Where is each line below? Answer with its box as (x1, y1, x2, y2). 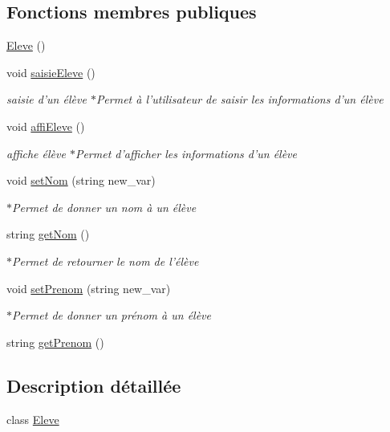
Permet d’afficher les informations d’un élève (75, 145, 297, 161)
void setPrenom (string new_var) (6, 279, 171, 296)
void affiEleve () (6, 117, 85, 134)
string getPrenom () (6, 333, 104, 350)
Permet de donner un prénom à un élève (12, 307, 211, 324)
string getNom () (6, 226, 90, 242)
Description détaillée (6, 373, 181, 397)
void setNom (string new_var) (6, 172, 156, 189)
